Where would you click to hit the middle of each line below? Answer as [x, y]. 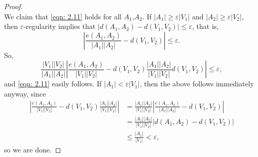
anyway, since [25, 93]
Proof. [13, 6]
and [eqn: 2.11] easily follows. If [53, 84]
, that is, [205, 26]
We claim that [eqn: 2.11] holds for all [63, 16]
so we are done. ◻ [33, 149]
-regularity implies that [60, 26]
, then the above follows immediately [197, 84]
